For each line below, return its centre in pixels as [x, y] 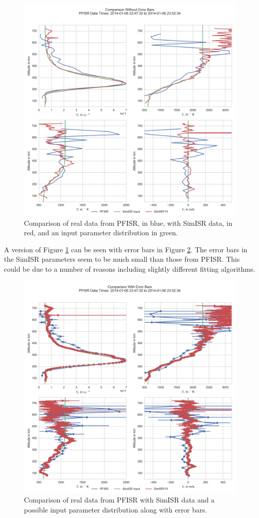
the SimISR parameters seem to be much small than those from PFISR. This [122, 259]
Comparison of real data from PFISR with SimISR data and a [119, 500]
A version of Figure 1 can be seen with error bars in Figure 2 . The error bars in [126, 249]
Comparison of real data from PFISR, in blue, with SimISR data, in [128, 223]
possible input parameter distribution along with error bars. [116, 509]
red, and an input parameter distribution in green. [101, 233]
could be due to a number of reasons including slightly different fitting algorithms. [130, 268]
